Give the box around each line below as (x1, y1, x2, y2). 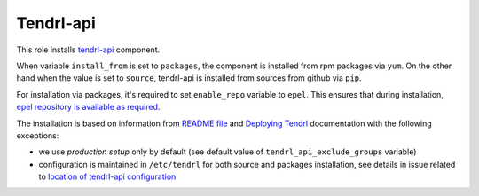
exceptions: (16, 129, 59, 141)
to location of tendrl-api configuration (38, 171, 177, 182)
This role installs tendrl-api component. (16, 44, 161, 55)
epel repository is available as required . (16, 102, 161, 113)
